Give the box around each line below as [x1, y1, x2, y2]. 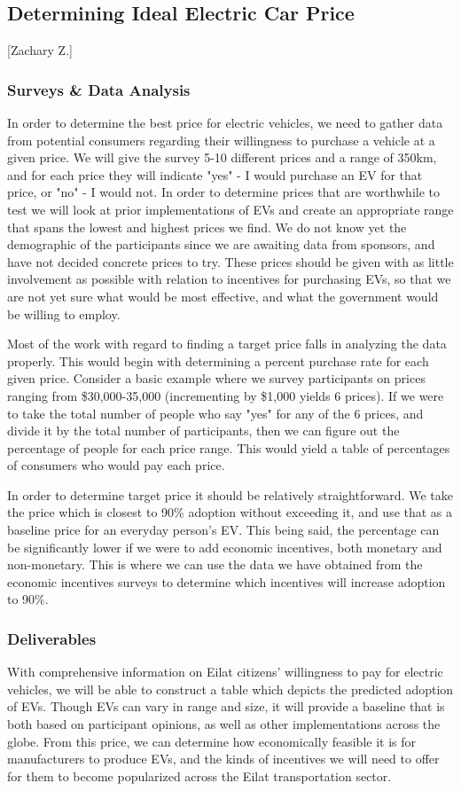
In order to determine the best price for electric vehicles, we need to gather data [7, 114, 443, 132]
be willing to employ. [7, 304, 121, 323]
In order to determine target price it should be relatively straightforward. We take [7, 485, 453, 504]
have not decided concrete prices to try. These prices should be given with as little [7, 252, 454, 270]
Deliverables [7, 627, 97, 649]
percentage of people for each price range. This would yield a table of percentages [7, 438, 450, 457]
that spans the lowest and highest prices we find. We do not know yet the [7, 217, 407, 236]
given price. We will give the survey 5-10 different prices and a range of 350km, [7, 148, 437, 167]
